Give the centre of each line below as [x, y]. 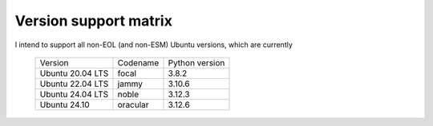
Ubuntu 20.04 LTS [74, 73]
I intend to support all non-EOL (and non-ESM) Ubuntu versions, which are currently [154, 45]
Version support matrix [93, 21]
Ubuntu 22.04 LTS [74, 84]
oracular [133, 104]
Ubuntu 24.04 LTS [74, 94]
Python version [196, 62]
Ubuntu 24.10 [65, 104]
